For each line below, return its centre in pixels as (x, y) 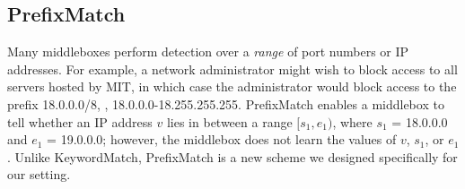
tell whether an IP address (80, 121)
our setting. (39, 174)
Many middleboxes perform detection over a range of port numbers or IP (208, 52)
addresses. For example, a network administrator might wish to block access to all (232, 69)
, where (352, 121)
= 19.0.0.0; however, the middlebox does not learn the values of (222, 139)
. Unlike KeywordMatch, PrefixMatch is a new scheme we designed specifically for (232, 156)
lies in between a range (229, 121)
